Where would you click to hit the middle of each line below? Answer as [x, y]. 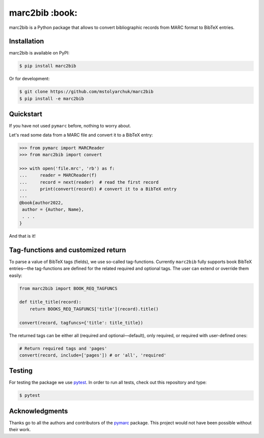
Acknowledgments [39, 411]
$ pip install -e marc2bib [52, 98]
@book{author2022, [41, 203]
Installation [26, 41]
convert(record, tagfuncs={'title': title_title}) [81, 323]
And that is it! [22, 236]
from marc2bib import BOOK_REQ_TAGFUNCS [68, 288]
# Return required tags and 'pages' [63, 348]
